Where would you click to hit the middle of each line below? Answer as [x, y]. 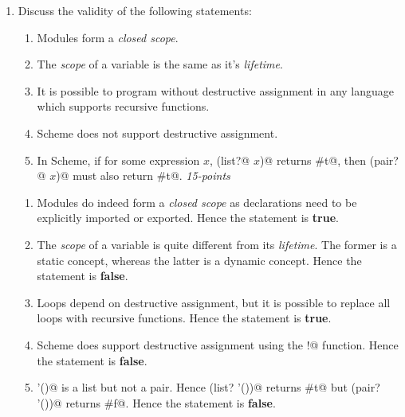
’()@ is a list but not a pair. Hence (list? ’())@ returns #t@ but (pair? [208, 387]
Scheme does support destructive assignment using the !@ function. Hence [218, 344]
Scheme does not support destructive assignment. [157, 133]
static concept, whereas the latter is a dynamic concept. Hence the [199, 260]
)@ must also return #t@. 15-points [143, 175]
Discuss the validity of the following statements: [135, 10]
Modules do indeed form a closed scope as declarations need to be [197, 202]
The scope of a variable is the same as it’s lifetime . [160, 64]
